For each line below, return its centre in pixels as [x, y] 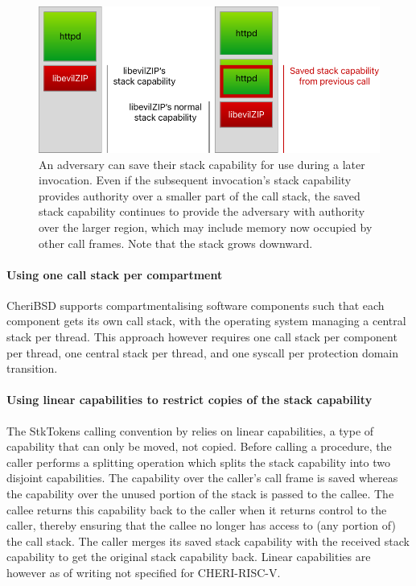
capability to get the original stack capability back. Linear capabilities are [189, 557]
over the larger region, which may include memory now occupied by [206, 227]
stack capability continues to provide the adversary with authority [202, 211]
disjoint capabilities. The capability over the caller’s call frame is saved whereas [202, 478]
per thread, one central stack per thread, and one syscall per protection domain [203, 352]
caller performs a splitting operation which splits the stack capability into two [198, 462]
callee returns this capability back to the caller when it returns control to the [197, 509]
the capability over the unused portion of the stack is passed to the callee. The [200, 494]
